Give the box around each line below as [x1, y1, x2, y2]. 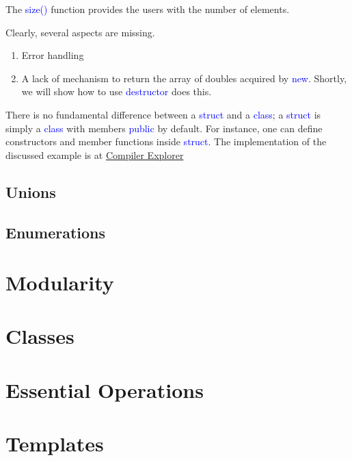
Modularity [5, 269, 114, 297]
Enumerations [5, 221, 106, 242]
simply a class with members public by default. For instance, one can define [5, 121, 323, 135]
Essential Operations [5, 375, 204, 403]
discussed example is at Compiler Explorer [5, 147, 184, 162]
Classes [5, 322, 75, 350]
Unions [5, 181, 56, 202]
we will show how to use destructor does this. [21, 84, 212, 99]
